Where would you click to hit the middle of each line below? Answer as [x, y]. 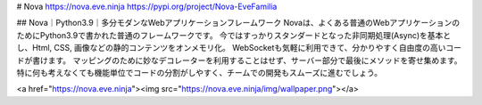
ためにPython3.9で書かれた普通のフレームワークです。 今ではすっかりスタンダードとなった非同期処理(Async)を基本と [234, 35]
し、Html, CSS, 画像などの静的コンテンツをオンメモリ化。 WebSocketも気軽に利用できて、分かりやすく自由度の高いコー [239, 48]
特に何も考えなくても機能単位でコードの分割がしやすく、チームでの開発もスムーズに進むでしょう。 [199, 72]
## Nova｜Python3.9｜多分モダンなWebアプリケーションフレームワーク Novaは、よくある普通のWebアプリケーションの [238, 23]
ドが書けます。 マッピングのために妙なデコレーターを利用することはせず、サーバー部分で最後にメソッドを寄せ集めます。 [240, 60]
